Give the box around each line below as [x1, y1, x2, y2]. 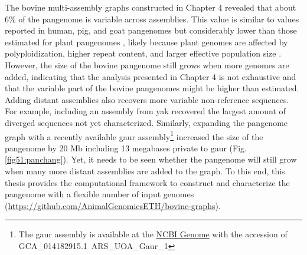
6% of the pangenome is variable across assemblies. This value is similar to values [5, 12, 299, 25]
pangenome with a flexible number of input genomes [5, 188, 194, 200]
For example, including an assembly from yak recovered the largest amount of [5, 105, 286, 117]
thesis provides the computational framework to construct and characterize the [5, 176, 290, 188]
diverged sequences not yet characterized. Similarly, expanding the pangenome [5, 116, 288, 128]
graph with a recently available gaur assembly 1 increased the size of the [5, 128, 263, 143]
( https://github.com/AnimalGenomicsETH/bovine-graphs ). [5, 199, 221, 211]
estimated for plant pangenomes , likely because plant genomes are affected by [5, 35, 288, 48]
